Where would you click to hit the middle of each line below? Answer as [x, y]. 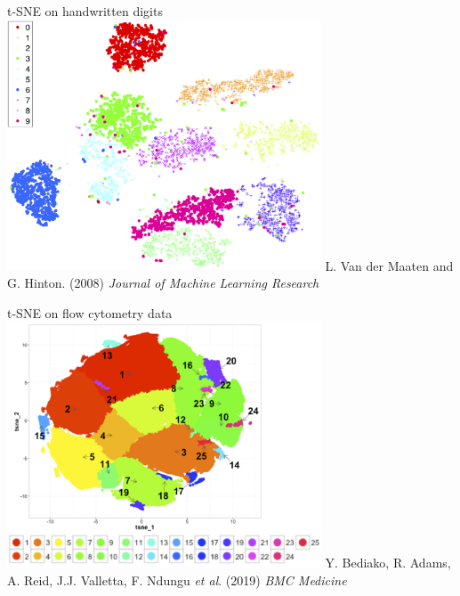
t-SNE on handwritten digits [85, 11]
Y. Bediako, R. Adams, [388, 563]
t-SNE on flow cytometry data [90, 312]
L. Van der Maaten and [389, 265]
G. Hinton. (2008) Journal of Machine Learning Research [163, 282]
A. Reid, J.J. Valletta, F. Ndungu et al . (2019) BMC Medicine [177, 580]
